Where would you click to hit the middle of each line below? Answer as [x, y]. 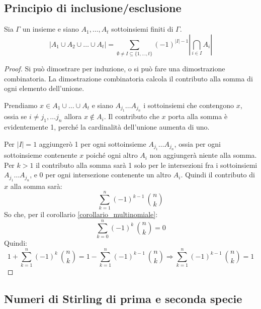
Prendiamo [21, 105]
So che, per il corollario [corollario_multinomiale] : [81, 214]
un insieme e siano [51, 29]
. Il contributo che [132, 116]
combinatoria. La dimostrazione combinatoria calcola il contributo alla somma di [128, 78]
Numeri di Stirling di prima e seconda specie [123, 298]
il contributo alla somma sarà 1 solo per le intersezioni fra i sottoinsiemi [147, 165]
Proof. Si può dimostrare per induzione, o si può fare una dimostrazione [115, 69]
